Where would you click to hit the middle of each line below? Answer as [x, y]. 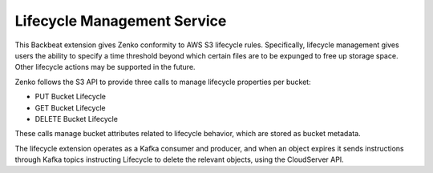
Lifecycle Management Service [121, 21]
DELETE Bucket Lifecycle [76, 119]
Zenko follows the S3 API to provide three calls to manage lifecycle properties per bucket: [163, 82]
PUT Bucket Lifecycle [70, 97]
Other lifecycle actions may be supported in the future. [105, 67]
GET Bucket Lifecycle [70, 107]
